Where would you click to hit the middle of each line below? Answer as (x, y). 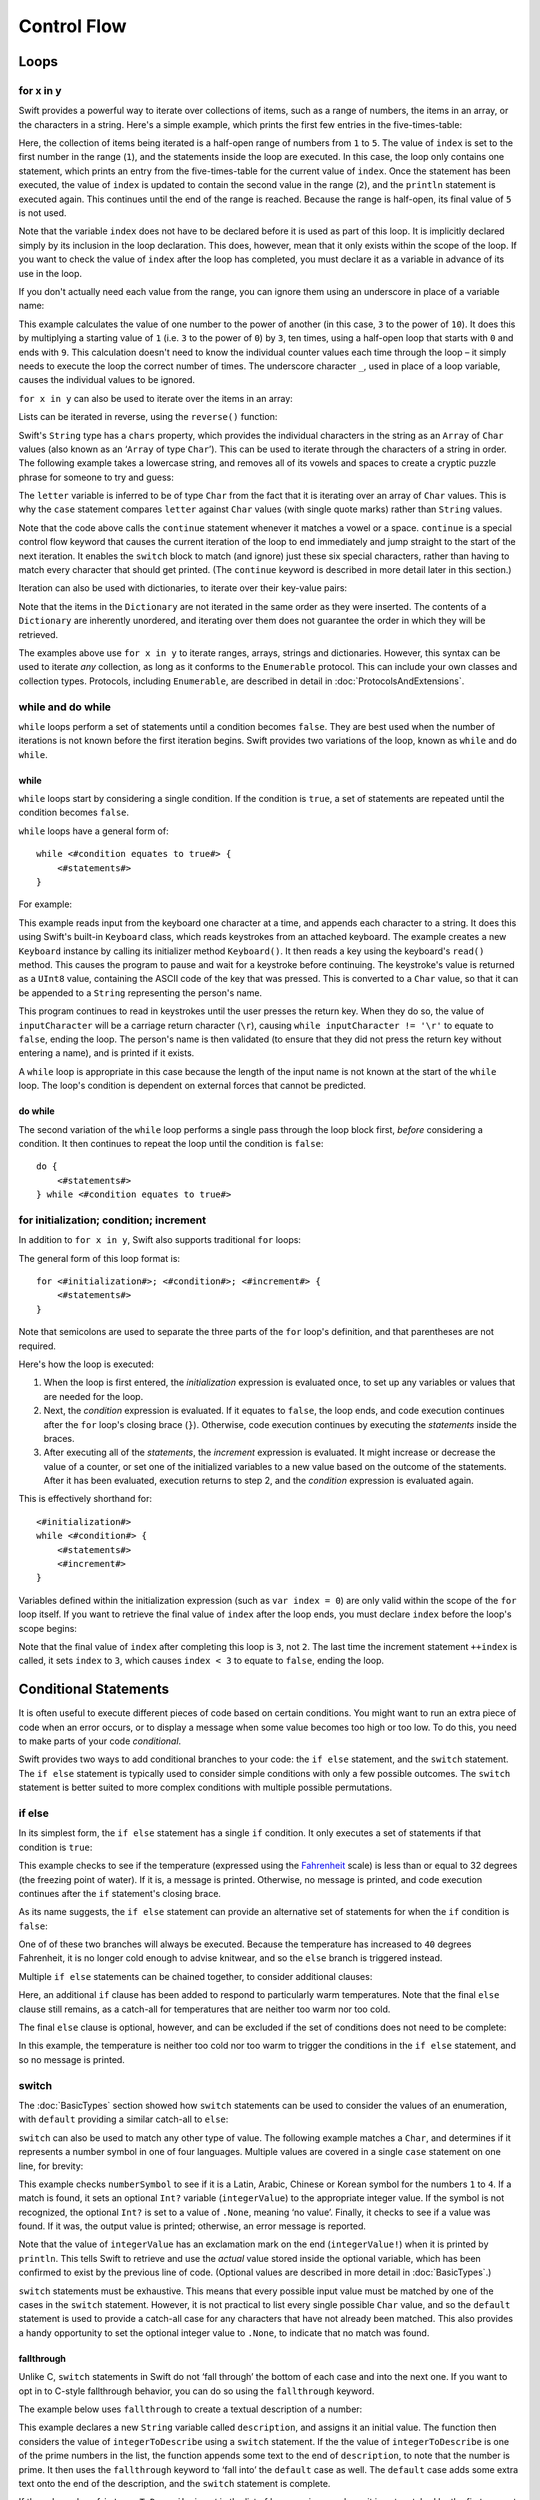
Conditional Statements (94, 1689)
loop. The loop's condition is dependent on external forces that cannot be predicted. (192, 1086)
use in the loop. (50, 273)
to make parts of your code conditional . (100, 1741)
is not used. (42, 213)
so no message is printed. (71, 2059)
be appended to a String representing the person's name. (140, 992)
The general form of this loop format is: (99, 1258)
